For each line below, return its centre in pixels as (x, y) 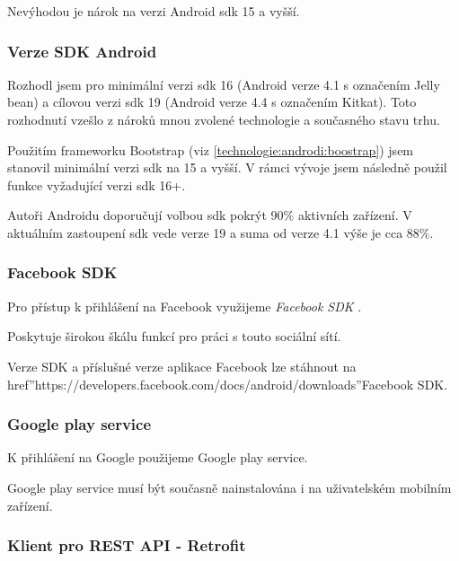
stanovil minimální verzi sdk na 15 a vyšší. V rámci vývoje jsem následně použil (227, 167)
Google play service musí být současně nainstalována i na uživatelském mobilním (229, 487)
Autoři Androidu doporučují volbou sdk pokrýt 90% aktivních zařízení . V (210, 215)
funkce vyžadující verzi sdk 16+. (97, 184)
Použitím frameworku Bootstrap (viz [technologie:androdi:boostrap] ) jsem (211, 149)
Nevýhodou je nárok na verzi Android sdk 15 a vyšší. (154, 11)
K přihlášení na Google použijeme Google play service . (158, 457)
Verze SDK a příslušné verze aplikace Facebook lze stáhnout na (182, 366)
